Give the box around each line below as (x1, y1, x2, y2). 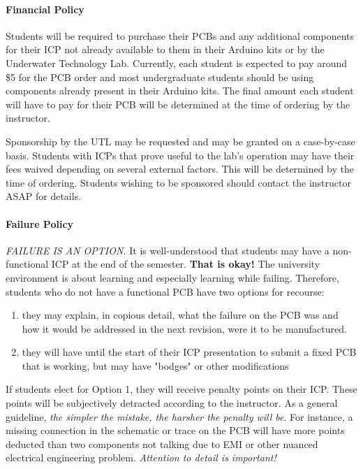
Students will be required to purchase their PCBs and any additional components (6, 28, 355, 43)
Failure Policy (6, 216, 74, 231)
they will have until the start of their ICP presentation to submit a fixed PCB (22, 345, 357, 359)
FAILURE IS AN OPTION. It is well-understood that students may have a (6, 243, 329, 257)
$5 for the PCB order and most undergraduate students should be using (6, 69, 314, 84)
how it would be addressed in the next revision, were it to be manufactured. (22, 321, 347, 335)
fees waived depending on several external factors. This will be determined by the (6, 161, 354, 176)
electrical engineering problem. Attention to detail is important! (6, 450, 276, 465)
